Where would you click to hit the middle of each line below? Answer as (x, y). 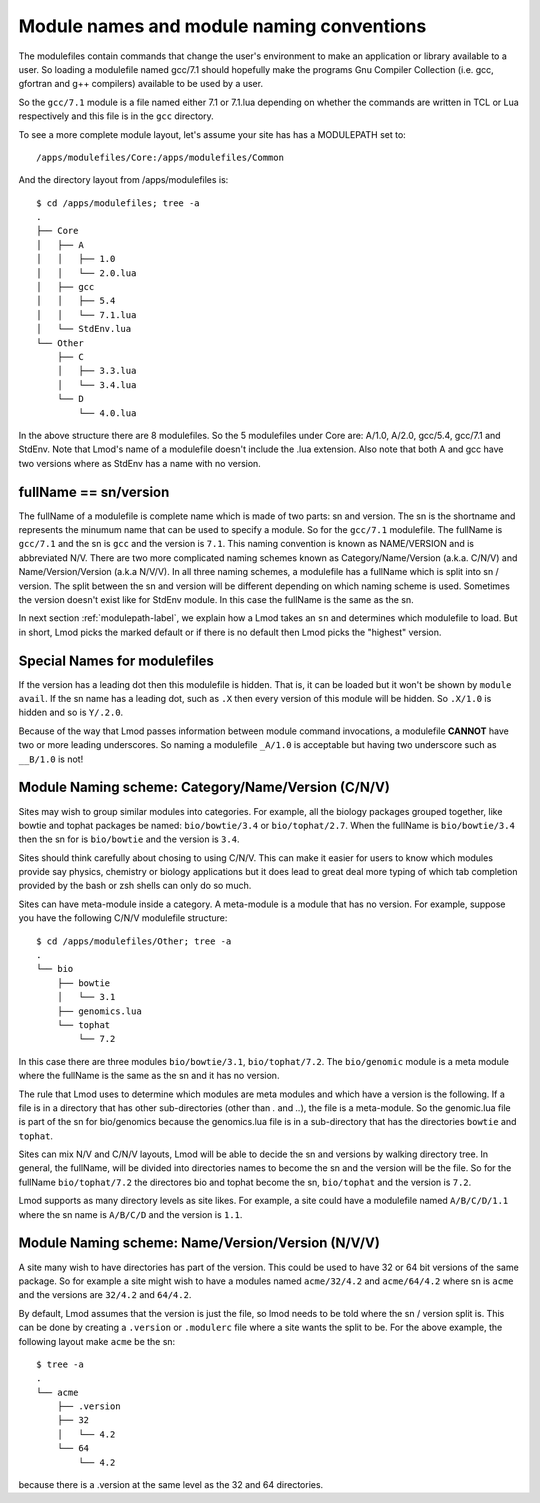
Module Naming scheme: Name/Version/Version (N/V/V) (199, 1243)
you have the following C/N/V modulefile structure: (123, 918)
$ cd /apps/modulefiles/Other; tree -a (134, 941)
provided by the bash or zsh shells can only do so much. (135, 886)
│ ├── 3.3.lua (96, 371)
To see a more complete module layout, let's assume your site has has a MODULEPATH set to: (212, 134)
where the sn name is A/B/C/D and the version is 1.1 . (130, 1214)
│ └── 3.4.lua (96, 384)
